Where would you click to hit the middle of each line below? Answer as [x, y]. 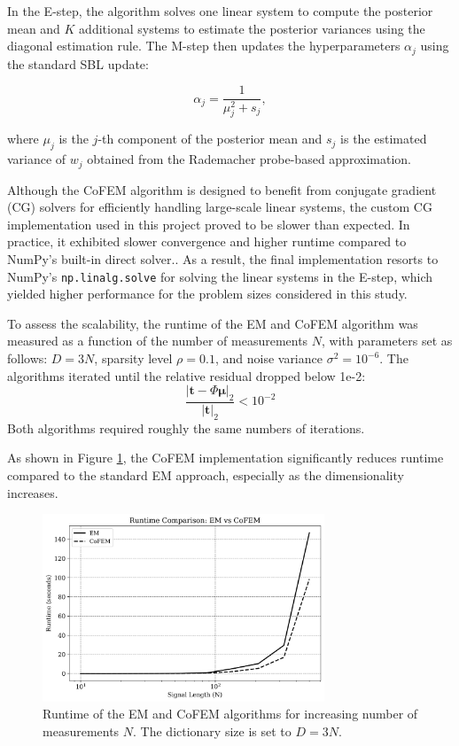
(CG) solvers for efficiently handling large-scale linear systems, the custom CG [220, 207]
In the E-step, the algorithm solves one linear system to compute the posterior [220, 11]
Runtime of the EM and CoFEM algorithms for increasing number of [230, 714]
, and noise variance [268, 358]
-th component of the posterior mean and [210, 139]
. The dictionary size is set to [212, 730]
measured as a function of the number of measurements [158, 341]
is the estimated [384, 139]
